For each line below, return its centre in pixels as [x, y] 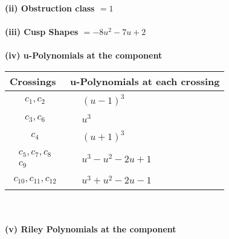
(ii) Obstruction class [50, 8]
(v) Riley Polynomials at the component [91, 228]
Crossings [33, 81]
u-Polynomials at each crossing [145, 81]
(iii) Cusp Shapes [42, 32]
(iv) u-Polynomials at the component [84, 55]
